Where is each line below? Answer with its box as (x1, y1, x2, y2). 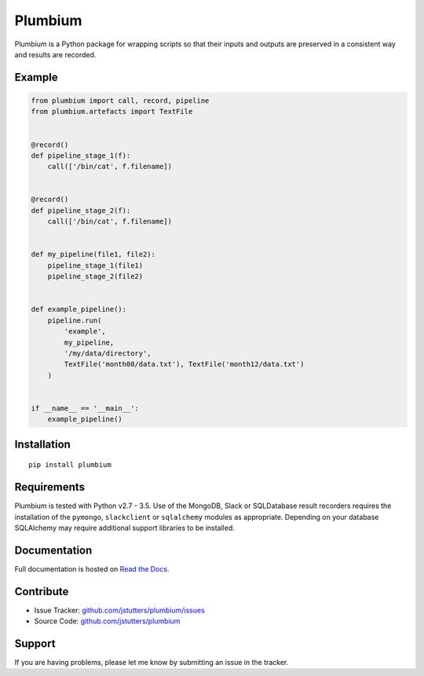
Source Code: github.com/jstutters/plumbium (34, 616, 181, 626)
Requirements (14, 481, 86, 494)
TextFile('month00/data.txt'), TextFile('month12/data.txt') (64, 360, 305, 369)
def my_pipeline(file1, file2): (31, 250, 156, 259)
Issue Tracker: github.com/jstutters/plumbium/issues (34, 605, 206, 615)
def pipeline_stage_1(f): (31, 151, 131, 160)
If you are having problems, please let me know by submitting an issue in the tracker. (14, 658, 289, 667)
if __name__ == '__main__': (31, 404, 139, 412)
